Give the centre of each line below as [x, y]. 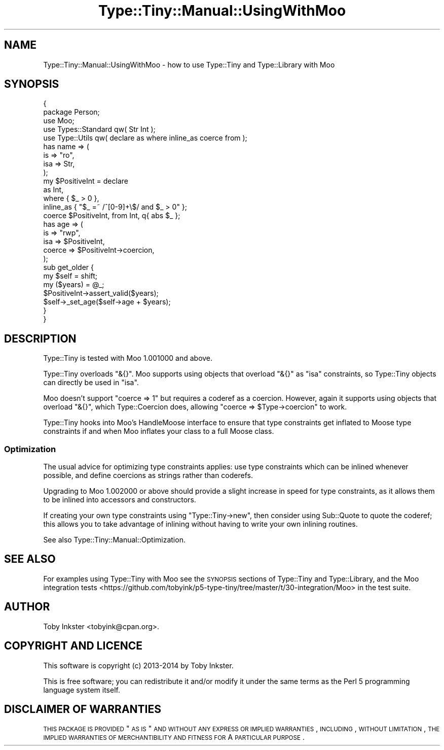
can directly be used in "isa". [91, 383]
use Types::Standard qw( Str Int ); [99, 129]
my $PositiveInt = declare [86, 181]
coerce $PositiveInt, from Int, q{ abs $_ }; [112, 216]
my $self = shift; [70, 276]
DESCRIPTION [40, 338]
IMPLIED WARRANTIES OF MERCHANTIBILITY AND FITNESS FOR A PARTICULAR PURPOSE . [174, 737]
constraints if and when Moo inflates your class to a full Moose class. [159, 431]
